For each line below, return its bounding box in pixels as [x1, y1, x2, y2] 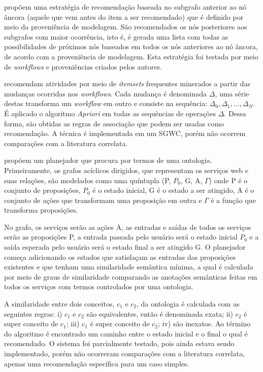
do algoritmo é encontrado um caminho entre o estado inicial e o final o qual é [4, 328, 248, 339]
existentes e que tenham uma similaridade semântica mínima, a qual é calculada [4, 261, 253, 272]
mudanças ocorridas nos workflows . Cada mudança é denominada [4, 88, 207, 98]
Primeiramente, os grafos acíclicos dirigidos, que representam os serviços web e [4, 164, 248, 175]
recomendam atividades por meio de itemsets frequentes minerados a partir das [4, 78, 251, 89]
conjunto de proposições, [4, 185, 81, 195]
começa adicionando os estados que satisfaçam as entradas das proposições [4, 251, 236, 262]
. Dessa [224, 108, 246, 118]
